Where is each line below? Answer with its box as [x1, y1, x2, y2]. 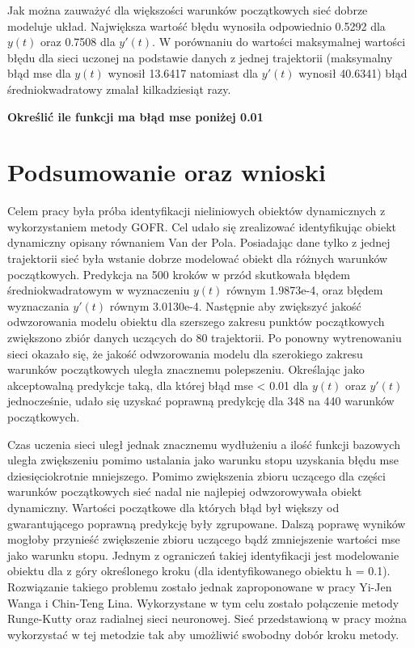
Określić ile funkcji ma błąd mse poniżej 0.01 [7, 108, 264, 125]
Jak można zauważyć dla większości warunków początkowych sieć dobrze [7, 2, 368, 18]
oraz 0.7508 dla [40, 33, 116, 50]
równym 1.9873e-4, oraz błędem [226, 282, 383, 299]
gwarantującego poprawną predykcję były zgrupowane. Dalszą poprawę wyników [7, 515, 406, 532]
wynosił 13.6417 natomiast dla [108, 65, 259, 82]
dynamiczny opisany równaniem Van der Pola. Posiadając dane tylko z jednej [7, 234, 391, 251]
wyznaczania [7, 297, 70, 314]
